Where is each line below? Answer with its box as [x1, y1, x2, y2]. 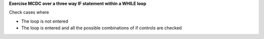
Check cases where [9, 10, 49, 15]
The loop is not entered [21, 18, 68, 24]
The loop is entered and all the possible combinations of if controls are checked [21, 25, 182, 31]
